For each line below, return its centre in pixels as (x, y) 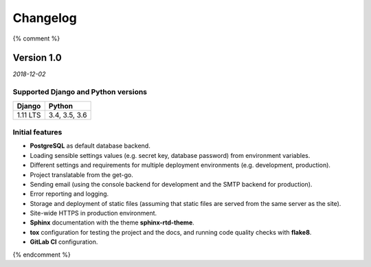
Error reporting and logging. (69, 194)
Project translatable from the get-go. (81, 174)
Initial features (37, 132)
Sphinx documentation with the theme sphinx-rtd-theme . (112, 222)
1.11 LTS (29, 115)
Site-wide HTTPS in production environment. (93, 213)
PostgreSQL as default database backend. (90, 146)
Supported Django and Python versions (80, 92)
